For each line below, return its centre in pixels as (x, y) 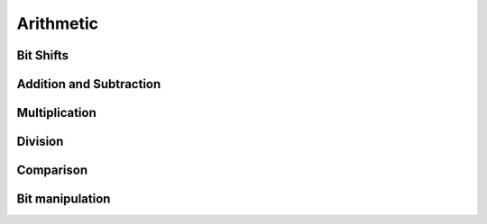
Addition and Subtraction (89, 84)
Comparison (52, 170)
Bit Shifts (43, 55)
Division (40, 142)
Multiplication (56, 113)
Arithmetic (58, 23)
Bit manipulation (64, 199)
